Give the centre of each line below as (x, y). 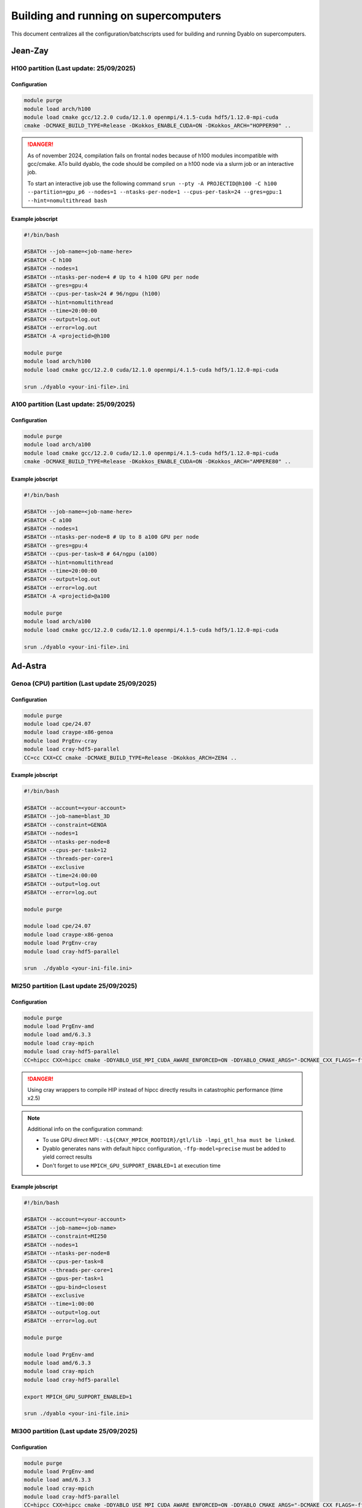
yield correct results (68, 1157)
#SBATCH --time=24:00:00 (61, 876)
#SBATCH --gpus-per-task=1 (64, 1278)
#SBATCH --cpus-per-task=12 (65, 850)
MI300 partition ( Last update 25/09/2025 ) (75, 1431)
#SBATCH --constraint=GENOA (65, 825)
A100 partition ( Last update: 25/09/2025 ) (73, 404)
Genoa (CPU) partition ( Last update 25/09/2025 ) (84, 683)
